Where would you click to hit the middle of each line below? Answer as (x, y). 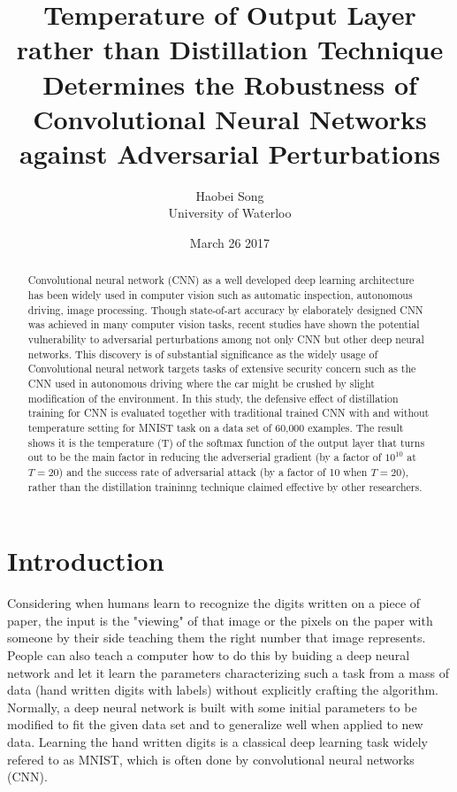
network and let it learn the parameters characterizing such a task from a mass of (228, 672)
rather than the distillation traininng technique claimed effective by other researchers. (225, 486)
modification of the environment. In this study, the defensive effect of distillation (213, 398)
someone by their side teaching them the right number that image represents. (217, 638)
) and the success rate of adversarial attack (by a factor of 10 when (213, 471)
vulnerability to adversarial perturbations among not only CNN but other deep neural (226, 339)
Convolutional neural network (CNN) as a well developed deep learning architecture (221, 280)
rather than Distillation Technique (230, 49)
